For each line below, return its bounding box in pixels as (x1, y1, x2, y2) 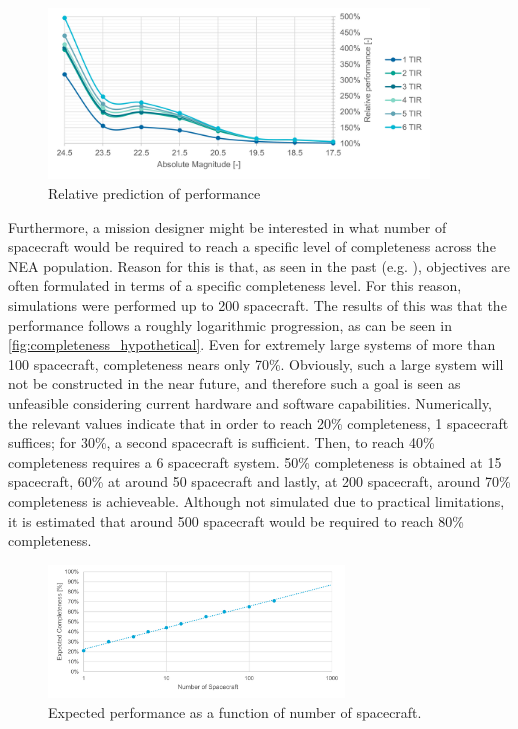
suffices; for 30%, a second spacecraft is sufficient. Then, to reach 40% (8, 432, 435, 453)
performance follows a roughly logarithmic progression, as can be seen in (8, 314, 452, 335)
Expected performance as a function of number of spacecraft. (48, 701, 422, 722)
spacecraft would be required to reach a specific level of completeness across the (8, 236, 496, 257)
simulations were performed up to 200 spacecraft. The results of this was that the (8, 294, 507, 315)
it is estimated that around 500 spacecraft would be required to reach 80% (8, 510, 464, 531)
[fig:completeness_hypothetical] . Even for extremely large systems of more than (8, 334, 496, 355)
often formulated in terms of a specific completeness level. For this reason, (8, 275, 462, 296)
